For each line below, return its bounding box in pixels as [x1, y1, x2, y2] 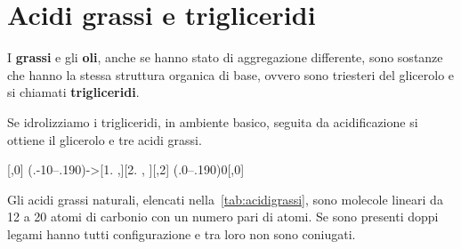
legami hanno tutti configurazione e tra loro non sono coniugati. [7, 224, 356, 243]
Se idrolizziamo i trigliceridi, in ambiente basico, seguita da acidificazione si [7, 112, 418, 131]
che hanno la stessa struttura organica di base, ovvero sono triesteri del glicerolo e [7, 65, 455, 84]
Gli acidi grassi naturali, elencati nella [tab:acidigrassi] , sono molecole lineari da [7, 189, 443, 208]
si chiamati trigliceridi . [7, 83, 140, 101]
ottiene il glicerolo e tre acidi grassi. [7, 130, 202, 149]
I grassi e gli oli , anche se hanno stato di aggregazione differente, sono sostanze [7, 48, 443, 67]
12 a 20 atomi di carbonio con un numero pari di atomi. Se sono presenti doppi [7, 207, 439, 226]
